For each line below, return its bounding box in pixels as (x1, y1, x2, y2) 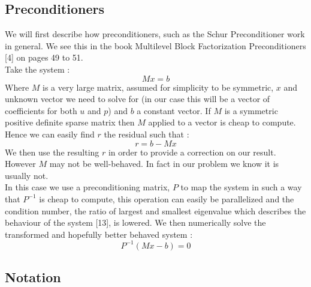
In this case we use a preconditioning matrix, (5, 181, 170, 193)
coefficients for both (5, 104, 77, 116)
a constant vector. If (137, 104, 211, 116)
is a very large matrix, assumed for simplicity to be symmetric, (43, 80, 274, 93)
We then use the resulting (5, 145, 99, 158)
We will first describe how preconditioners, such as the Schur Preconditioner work (5, 28, 305, 40)
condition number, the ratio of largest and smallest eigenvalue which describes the (5, 204, 306, 217)
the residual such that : (104, 127, 189, 140)
